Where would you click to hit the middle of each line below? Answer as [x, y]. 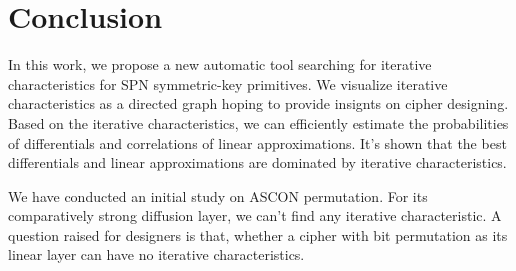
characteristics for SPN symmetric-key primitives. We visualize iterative [228, 83]
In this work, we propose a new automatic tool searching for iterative [220, 64]
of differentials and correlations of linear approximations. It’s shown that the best [257, 142]
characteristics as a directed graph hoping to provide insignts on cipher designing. [258, 103]
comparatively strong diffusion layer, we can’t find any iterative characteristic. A [255, 215]
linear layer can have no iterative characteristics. [156, 254]
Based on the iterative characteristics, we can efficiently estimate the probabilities [258, 122]
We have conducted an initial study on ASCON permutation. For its [218, 195]
